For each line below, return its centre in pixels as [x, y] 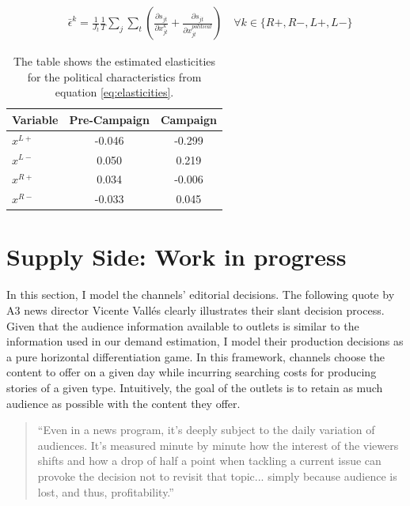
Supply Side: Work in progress [177, 257]
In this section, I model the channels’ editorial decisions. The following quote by [201, 295]
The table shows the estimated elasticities [114, 61]
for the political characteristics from [114, 76]
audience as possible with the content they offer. [123, 403]
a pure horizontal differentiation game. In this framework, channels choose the [196, 356]
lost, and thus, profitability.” [106, 491]
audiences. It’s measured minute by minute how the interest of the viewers [218, 445]
